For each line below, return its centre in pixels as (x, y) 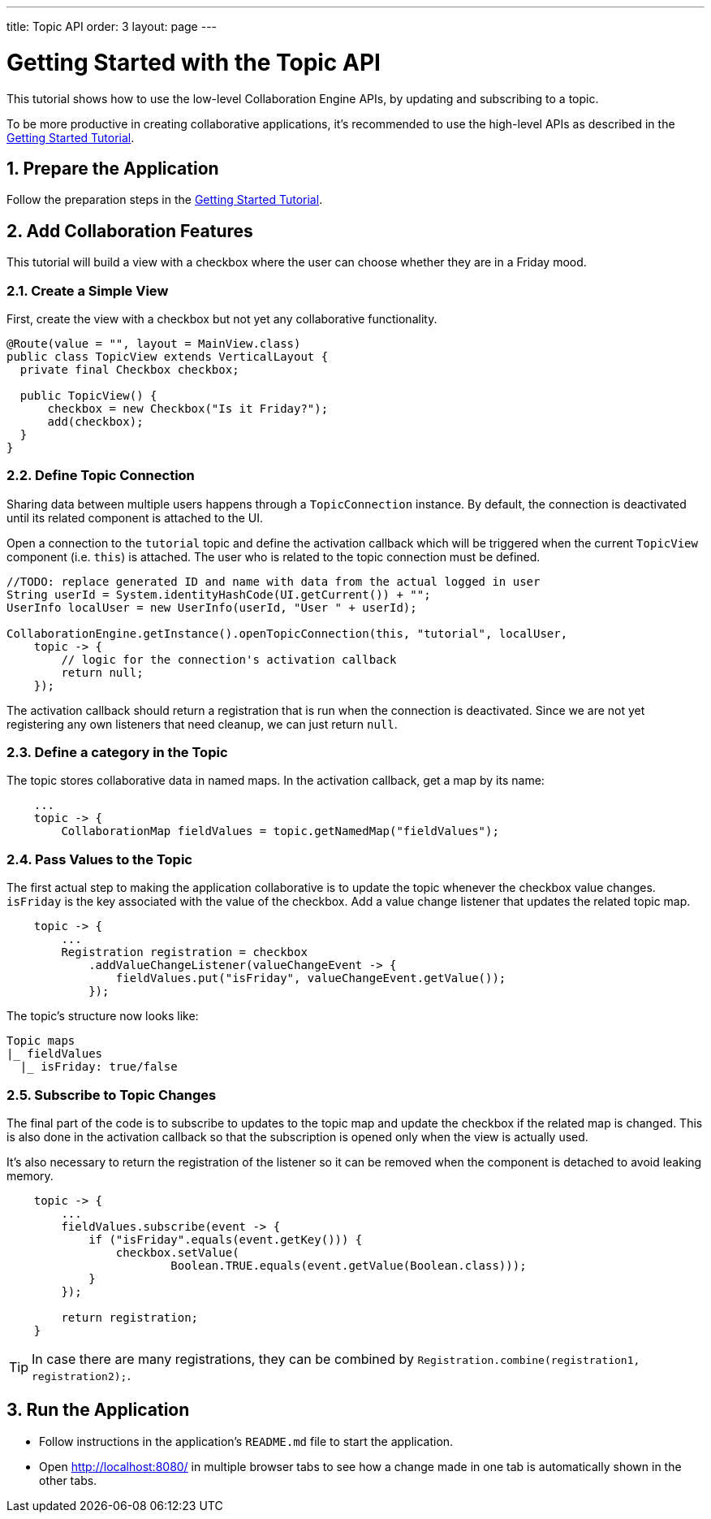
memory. (30, 1175)
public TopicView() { (88, 395)
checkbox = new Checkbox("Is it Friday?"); (188, 408)
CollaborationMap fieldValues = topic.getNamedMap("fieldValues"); (280, 831)
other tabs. (68, 1480)
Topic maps (41, 1041)
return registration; (130, 1317)
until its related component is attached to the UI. (135, 517)
